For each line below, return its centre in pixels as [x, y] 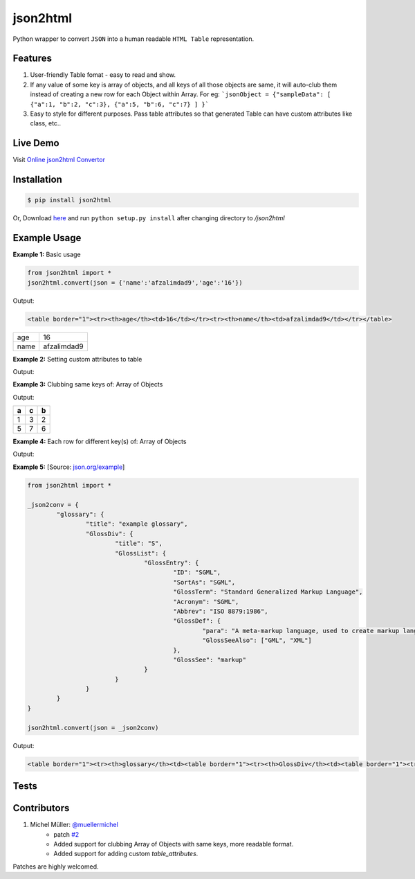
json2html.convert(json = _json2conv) [93, 728]
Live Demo [36, 143]
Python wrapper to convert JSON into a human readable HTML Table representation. [133, 39]
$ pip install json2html [70, 200]
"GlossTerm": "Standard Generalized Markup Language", [268, 592]
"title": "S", [138, 543]
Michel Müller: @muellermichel [74, 825]
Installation [37, 180]
